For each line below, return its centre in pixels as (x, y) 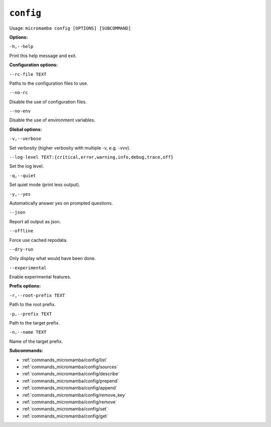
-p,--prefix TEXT (31, 314)
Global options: (26, 129)
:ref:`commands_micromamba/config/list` (65, 360)
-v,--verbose (25, 139)
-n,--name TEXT (28, 332)
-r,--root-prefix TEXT (37, 295)
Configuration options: (34, 65)
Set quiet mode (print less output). (45, 185)
